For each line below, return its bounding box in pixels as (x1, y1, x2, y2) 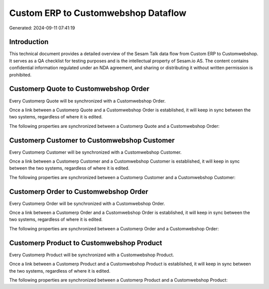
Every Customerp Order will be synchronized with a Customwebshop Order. (9, 200, 165, 206)
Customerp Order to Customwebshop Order (9, 187, 148, 196)
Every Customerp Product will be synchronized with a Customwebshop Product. (9, 252, 174, 258)
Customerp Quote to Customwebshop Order (9, 85, 149, 93)
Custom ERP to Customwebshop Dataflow (9, 7, 187, 18)
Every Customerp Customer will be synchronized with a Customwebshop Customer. (9, 149, 182, 155)
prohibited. (9, 72, 32, 78)
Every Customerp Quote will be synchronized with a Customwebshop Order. (9, 97, 166, 104)
